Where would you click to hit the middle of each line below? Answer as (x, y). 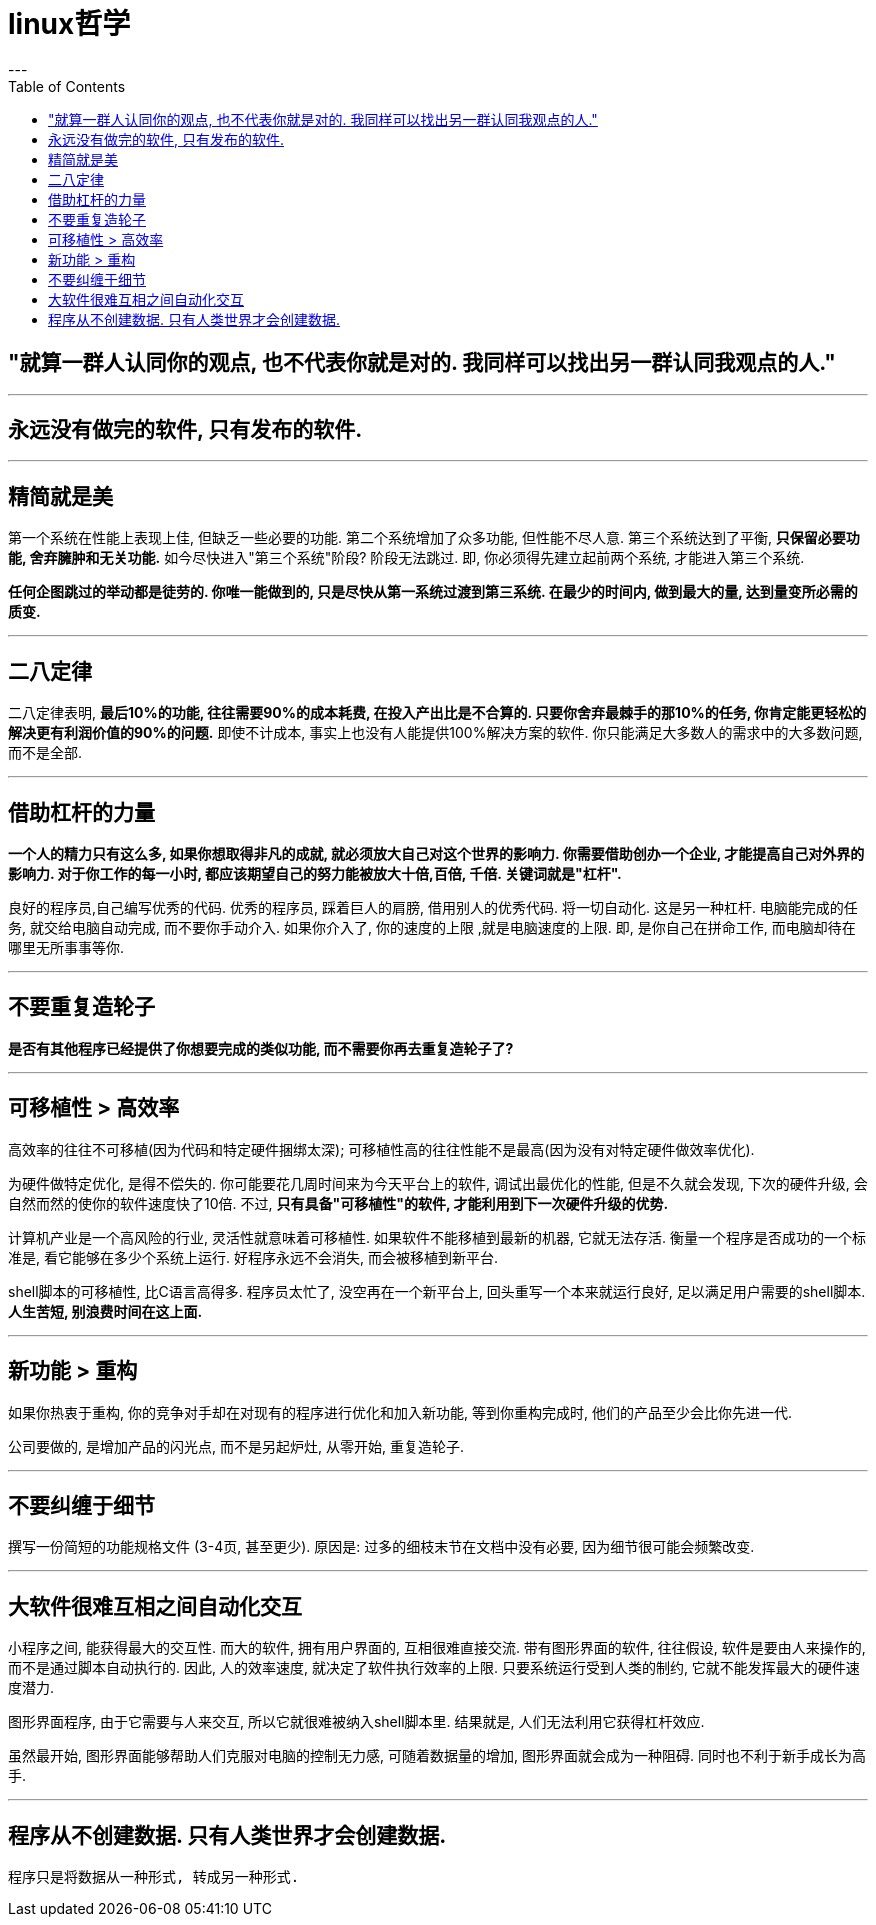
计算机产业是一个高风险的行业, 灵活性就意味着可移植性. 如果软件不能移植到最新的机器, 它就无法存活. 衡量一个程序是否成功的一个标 (437, 1237)
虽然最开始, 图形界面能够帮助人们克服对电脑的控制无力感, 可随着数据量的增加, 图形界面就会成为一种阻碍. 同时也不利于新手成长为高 (437, 1756)
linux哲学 (69, 24)
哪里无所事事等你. (66, 947)
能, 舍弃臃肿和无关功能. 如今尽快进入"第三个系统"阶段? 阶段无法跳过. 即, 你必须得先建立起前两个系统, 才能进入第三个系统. (406, 558)
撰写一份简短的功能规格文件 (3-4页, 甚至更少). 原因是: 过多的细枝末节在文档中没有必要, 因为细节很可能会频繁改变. (381, 1547)
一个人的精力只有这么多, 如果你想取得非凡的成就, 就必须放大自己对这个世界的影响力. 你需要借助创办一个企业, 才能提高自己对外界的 (436, 853)
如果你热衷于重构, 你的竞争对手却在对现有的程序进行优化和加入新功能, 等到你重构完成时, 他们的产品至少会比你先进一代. (400, 1412)
